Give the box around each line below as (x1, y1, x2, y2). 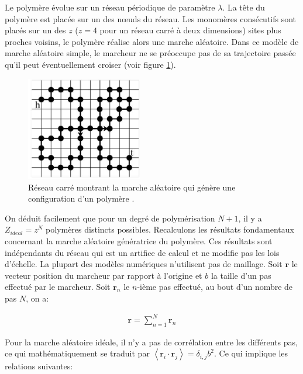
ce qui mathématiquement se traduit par (5, 347, 150, 359)
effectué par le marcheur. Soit (5, 280, 111, 293)
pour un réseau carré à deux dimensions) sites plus (99, 24, 281, 36)
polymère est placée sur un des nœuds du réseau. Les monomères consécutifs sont (5, 12, 297, 25)
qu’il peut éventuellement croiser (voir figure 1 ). (5, 58, 176, 70)
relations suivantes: (5, 360, 73, 372)
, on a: (26, 292, 49, 304)
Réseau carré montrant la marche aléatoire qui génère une (28, 181, 236, 193)
